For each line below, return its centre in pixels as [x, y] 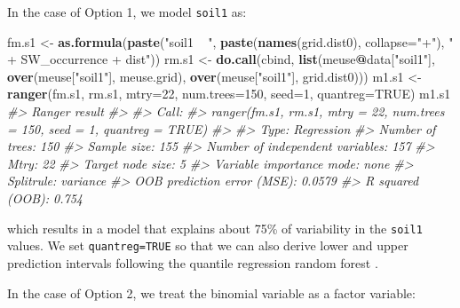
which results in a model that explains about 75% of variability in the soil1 [215, 228]
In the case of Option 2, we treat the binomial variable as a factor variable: [211, 292]
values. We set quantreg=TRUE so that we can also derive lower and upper [208, 245]
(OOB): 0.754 [45, 198]
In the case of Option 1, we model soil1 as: [127, 12]
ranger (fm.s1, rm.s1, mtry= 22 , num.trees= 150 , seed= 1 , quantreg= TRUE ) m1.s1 [229, 94]
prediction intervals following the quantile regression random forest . [193, 262]
